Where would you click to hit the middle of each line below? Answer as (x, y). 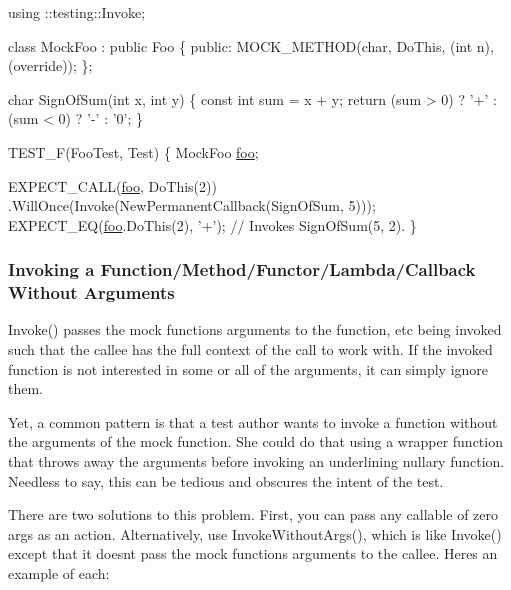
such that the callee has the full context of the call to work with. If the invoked (250, 349)
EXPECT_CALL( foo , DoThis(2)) (112, 185)
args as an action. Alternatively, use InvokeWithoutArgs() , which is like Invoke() (255, 533)
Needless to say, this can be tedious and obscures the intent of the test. (226, 480)
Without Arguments (91, 292)
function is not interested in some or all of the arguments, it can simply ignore (248, 368)
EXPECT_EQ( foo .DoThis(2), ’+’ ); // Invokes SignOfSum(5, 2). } (212, 224)
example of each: (59, 573)
